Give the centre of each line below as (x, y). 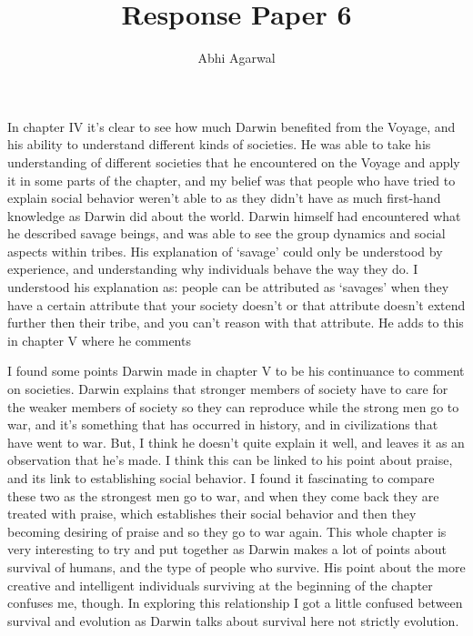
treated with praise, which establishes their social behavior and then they (212, 514)
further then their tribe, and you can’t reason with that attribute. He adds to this (236, 323)
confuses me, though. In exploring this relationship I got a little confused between (235, 603)
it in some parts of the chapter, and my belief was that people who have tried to (231, 180)
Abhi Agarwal (236, 58)
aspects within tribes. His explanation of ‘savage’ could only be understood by (225, 251)
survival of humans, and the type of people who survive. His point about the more (236, 566)
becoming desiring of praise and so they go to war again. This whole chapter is (227, 531)
